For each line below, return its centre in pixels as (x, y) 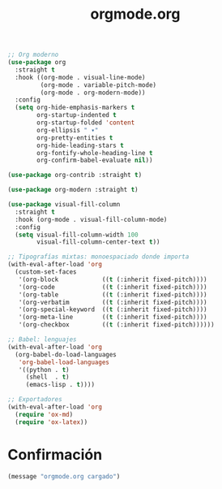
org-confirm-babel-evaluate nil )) (95, 160)
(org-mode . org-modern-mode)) (93, 93)
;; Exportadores (35, 400)
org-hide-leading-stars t (81, 145)
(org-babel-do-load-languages (66, 354)
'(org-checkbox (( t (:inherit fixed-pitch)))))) (117, 325)
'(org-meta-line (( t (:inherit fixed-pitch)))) (113, 318)
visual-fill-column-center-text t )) (98, 242)
